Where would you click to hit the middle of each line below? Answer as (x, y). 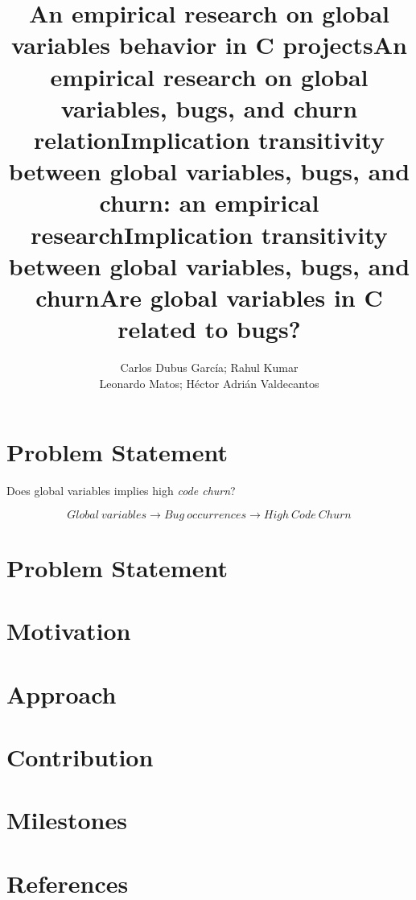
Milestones (67, 820)
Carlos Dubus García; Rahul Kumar (209, 367)
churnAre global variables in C (209, 297)
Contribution (80, 757)
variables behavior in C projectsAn (209, 45)
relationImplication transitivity (209, 139)
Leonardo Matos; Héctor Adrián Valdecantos (209, 383)
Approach (62, 694)
